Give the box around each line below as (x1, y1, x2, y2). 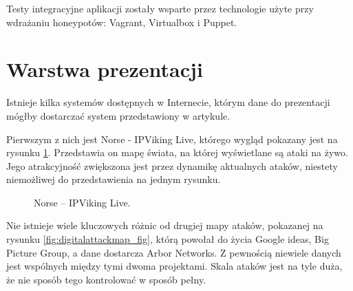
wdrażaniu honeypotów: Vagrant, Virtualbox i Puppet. (6, 14, 237, 29)
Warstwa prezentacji (6, 55, 203, 83)
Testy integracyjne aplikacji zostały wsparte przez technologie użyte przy (6, 1, 314, 15)
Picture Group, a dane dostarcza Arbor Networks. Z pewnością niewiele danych (6, 245, 341, 259)
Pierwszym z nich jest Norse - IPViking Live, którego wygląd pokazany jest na (6, 131, 338, 146)
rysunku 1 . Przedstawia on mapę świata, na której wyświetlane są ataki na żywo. (6, 145, 348, 160)
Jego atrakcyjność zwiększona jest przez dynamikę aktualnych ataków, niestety (6, 158, 338, 173)
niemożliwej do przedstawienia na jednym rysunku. (6, 172, 221, 186)
